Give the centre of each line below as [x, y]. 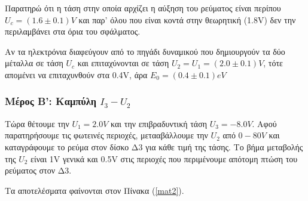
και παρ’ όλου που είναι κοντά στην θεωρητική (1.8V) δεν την [187, 19]
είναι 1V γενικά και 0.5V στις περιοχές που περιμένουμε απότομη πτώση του [164, 158]
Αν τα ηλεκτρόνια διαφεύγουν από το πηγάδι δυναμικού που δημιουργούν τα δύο [145, 51]
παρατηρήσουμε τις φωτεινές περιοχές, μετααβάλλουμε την [106, 135]
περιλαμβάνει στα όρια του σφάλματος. [73, 31]
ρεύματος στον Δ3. [38, 170]
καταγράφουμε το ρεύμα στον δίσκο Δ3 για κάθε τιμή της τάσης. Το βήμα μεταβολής [154, 146]
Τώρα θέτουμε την [37, 123]
